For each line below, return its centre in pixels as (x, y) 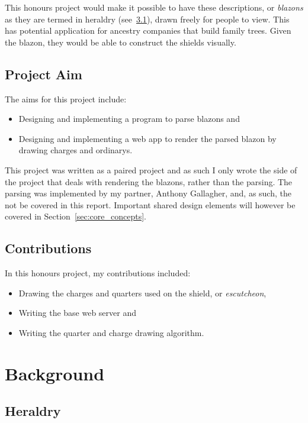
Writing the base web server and (78, 313)
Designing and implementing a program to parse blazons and (129, 119)
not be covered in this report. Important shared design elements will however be (150, 204)
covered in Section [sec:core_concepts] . (76, 216)
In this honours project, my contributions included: (98, 273)
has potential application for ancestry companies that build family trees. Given (148, 30)
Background (55, 373)
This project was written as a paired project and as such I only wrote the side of (151, 169)
